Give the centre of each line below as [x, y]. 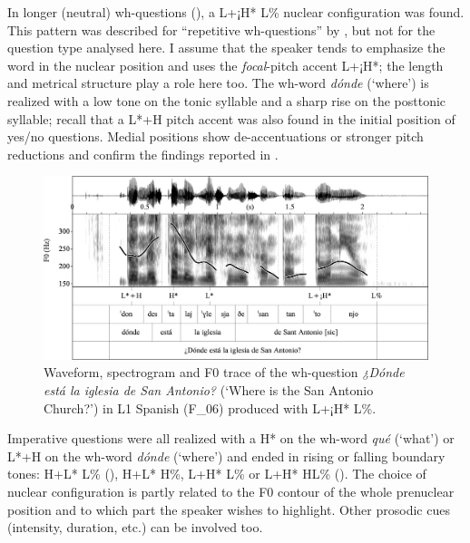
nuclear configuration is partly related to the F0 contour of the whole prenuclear [231, 491]
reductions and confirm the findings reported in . [143, 154]
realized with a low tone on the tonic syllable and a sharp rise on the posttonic [227, 100]
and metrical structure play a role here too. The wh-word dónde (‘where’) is [218, 83]
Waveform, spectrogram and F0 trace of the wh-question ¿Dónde [224, 372]
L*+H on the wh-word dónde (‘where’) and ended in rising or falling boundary [226, 456]
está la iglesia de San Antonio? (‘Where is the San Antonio [209, 390]
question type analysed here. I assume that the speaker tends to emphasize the [226, 48]
